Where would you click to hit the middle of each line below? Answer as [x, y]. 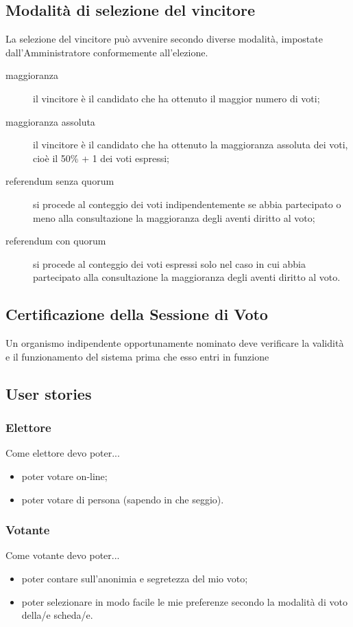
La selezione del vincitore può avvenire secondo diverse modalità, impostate [164, 39]
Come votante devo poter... [63, 555]
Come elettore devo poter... [63, 453]
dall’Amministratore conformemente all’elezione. [107, 52]
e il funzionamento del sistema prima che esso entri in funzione [137, 356]
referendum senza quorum [60, 181]
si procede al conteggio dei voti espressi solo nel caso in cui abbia [169, 263]
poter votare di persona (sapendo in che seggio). [123, 499]
